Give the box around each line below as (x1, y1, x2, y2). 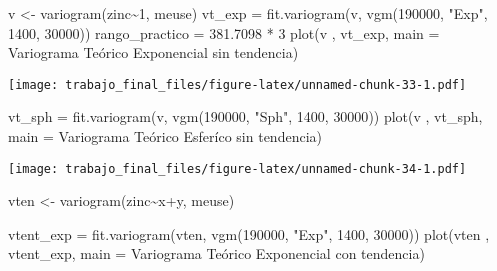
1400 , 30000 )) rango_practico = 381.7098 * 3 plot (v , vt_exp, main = (8, 22, 440, 43)
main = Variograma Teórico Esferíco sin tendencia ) (8, 126, 322, 147)
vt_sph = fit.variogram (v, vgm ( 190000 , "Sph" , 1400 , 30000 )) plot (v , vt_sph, (8, 106, 483, 127)
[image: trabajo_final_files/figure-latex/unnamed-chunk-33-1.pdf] (8, 77, 467, 92)
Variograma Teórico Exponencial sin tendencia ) (8, 42, 299, 63)
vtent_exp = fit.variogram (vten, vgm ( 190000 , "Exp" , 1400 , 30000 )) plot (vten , (8, 223, 490, 244)
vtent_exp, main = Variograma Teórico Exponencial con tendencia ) (8, 243, 425, 264)
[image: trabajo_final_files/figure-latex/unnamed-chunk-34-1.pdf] (8, 161, 467, 176)
